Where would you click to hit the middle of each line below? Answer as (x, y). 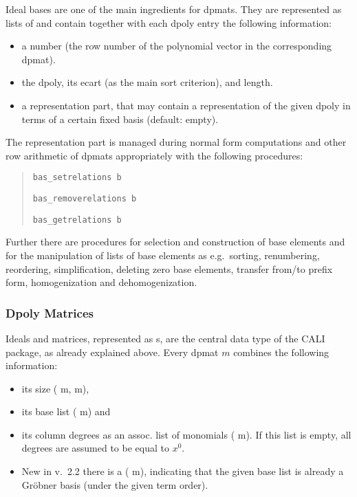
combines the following (281, 352)
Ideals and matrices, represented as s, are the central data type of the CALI (165, 338)
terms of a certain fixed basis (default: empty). (120, 119)
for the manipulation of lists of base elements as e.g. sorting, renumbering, (163, 255)
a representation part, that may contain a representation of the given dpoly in (186, 105)
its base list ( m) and (66, 411)
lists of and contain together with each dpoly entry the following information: (169, 22)
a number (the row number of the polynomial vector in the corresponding (177, 46)
